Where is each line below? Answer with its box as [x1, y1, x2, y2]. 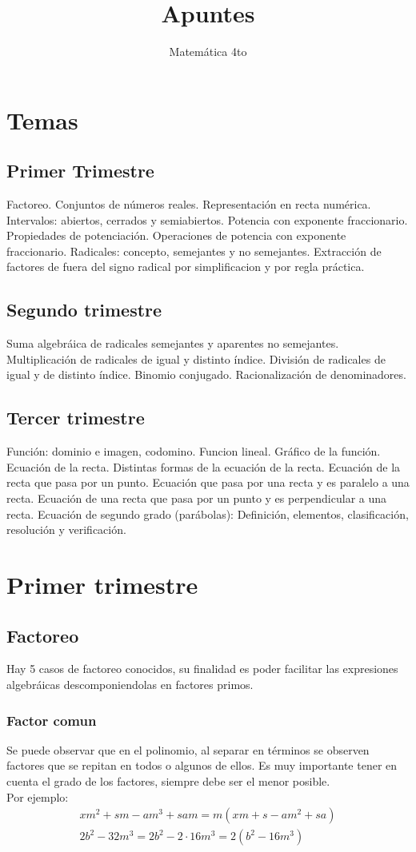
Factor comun [6, 710, 97, 730]
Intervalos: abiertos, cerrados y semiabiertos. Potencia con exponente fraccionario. [6, 211, 408, 228]
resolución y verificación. [6, 521, 126, 538]
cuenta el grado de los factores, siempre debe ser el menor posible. [6, 773, 330, 789]
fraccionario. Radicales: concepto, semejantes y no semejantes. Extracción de [6, 242, 382, 259]
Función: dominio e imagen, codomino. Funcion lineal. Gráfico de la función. [6, 443, 381, 460]
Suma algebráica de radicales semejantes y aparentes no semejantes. [6, 335, 339, 352]
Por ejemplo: [6, 788, 69, 805]
